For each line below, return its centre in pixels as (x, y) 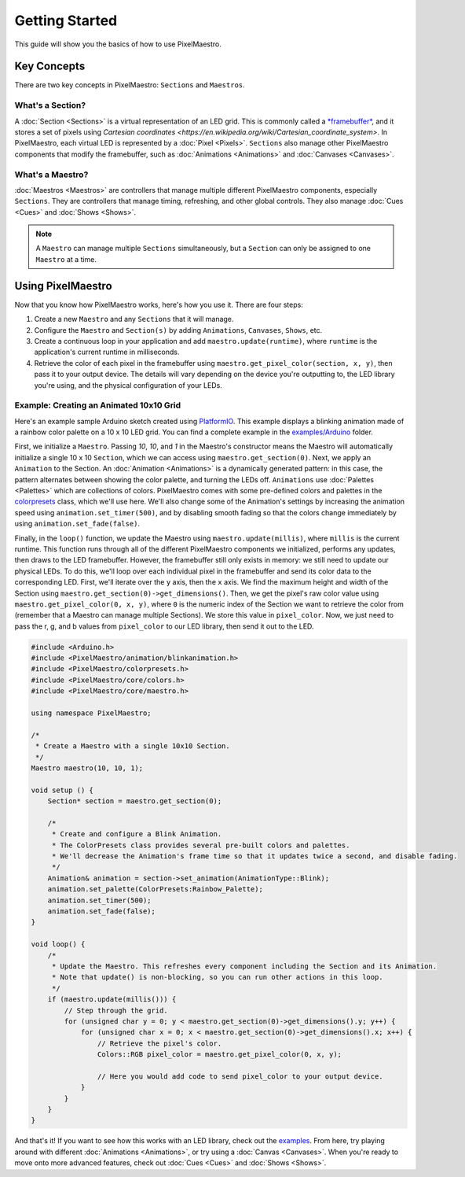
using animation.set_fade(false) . (77, 524)
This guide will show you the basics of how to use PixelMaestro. (118, 44)
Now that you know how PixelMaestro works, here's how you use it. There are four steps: (159, 304)
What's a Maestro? (51, 175)
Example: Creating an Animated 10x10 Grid (98, 405)
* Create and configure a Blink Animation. (137, 834)
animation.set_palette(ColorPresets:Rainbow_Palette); (155, 889)
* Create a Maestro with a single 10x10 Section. (133, 746)
